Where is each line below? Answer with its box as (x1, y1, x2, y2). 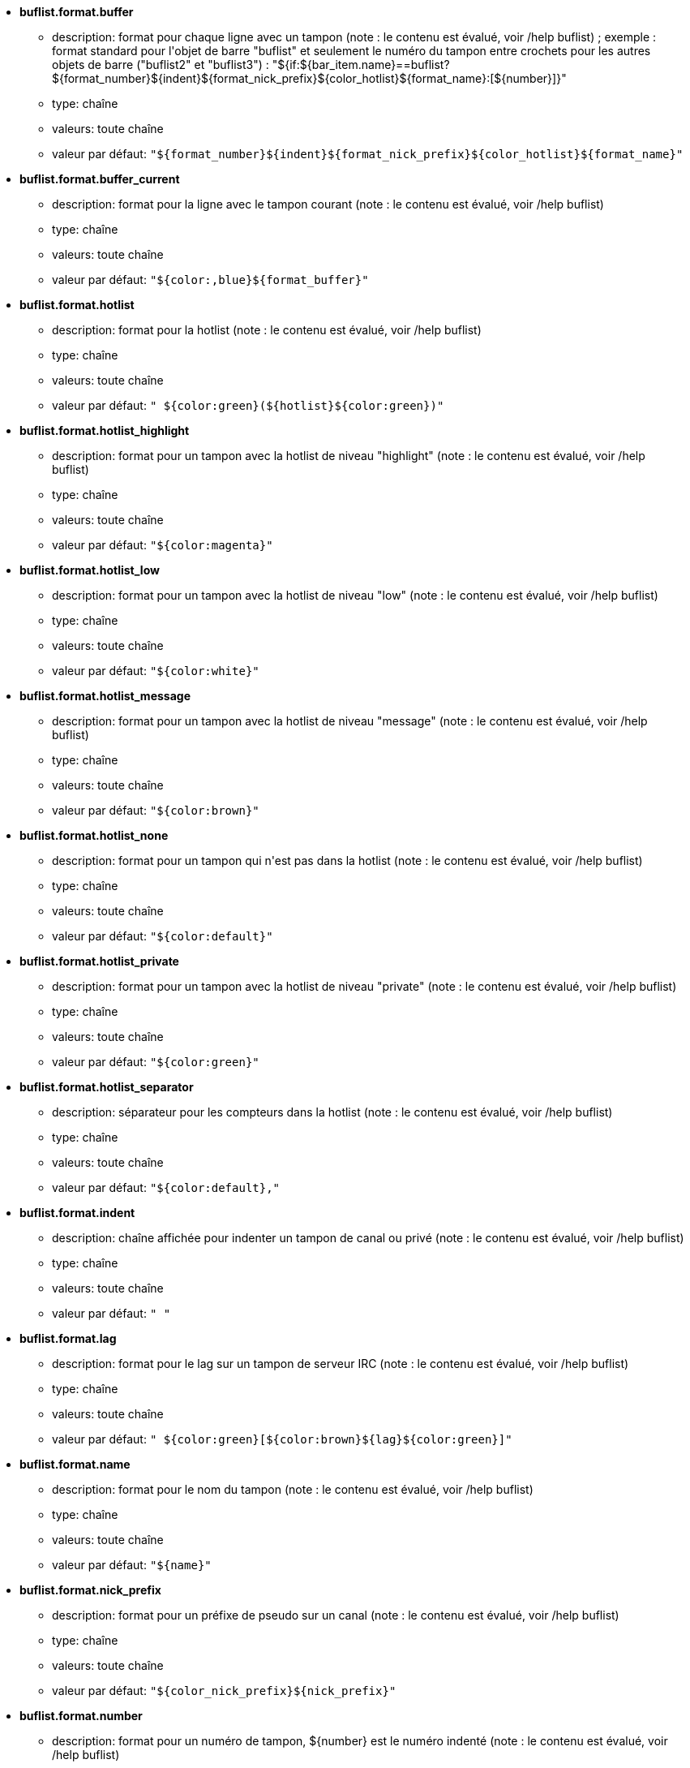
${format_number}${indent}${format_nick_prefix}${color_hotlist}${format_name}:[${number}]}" (52, 71, 567, 85)
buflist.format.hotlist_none (19, 828, 169, 842)
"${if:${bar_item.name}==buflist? (272, 58, 450, 71)
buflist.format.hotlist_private (19, 954, 179, 968)
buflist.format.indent (19, 1206, 135, 1220)
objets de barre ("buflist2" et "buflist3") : (52, 58, 269, 71)
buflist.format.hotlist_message (19, 689, 191, 703)
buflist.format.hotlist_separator (19, 1080, 194, 1094)
